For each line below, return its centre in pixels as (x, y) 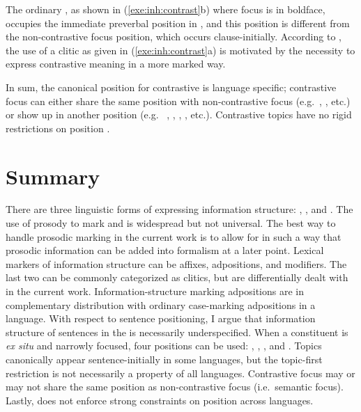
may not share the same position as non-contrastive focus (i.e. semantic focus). (175, 387)
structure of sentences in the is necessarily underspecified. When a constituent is (177, 332)
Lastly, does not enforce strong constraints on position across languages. (160, 400)
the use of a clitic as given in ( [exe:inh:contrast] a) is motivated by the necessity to (180, 50)
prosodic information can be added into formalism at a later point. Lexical (165, 250)
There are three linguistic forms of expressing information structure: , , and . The (179, 209)
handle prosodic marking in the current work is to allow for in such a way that (174, 236)
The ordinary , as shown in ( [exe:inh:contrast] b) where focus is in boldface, (166, 9)
